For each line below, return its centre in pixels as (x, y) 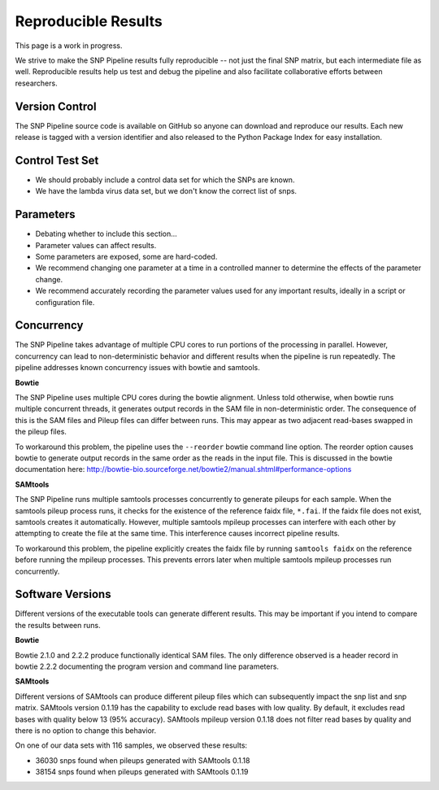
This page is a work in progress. (69, 46)
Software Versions (63, 594)
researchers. (36, 83)
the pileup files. (41, 432)
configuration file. (65, 302)
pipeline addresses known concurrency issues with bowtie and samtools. (137, 368)
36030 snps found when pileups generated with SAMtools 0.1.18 (143, 760)
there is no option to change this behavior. (86, 730)
